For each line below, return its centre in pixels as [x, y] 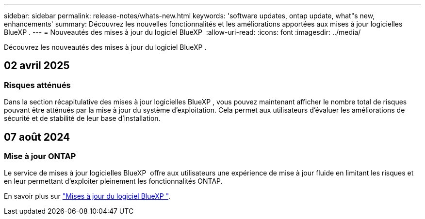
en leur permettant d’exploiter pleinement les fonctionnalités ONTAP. [113, 181]
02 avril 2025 [37, 66]
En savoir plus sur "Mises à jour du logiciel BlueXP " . [87, 196]
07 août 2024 [37, 137]
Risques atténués [37, 85]
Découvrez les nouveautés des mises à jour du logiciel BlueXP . [105, 47]
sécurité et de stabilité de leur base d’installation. [82, 118]
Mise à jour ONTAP [40, 156]
